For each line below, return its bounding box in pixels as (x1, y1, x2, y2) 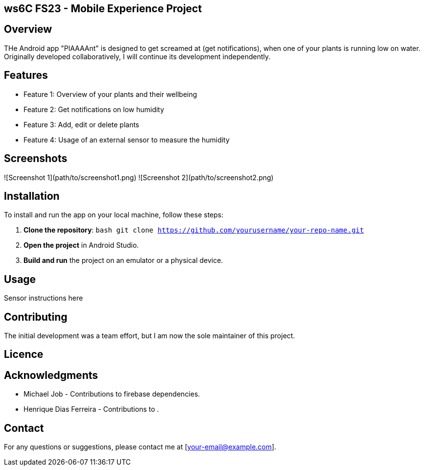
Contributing (4, 310, 68, 323)
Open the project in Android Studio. (24, 241, 139, 250)
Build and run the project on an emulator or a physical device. (24, 256, 223, 265)
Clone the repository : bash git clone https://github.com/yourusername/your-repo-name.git (24, 226, 364, 235)
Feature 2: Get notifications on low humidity (24, 105, 165, 114)
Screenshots (4, 152, 68, 165)
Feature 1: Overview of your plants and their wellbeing (24, 90, 197, 98)
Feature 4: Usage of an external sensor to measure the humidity (24, 135, 230, 144)
